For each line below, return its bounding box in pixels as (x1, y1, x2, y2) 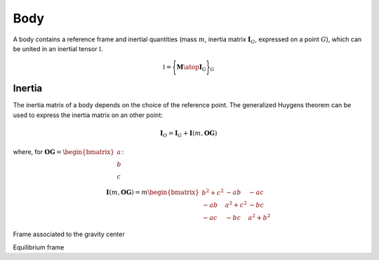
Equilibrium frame (13, 242, 65, 252)
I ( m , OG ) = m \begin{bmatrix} (106, 189, 199, 196)
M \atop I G (176, 63, 207, 73)
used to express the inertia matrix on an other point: (13, 111, 163, 119)
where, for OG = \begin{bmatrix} (13, 147, 115, 156)
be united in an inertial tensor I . (13, 44, 103, 53)
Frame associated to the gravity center (13, 230, 126, 238)
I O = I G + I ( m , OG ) (159, 129, 218, 139)
